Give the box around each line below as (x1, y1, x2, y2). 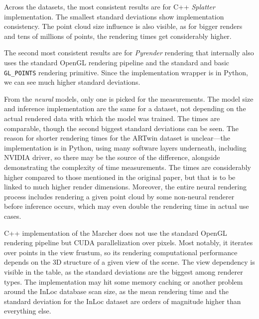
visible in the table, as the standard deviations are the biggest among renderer (4, 266, 243, 277)
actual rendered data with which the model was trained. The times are (4, 113, 220, 123)
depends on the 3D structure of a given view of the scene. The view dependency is (4, 257, 255, 267)
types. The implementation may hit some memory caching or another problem (4, 276, 243, 287)
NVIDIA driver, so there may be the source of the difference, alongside (4, 152, 220, 162)
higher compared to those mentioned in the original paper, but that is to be (4, 171, 236, 182)
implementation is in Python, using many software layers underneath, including (4, 142, 247, 153)
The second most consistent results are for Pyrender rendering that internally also (4, 47, 254, 58)
